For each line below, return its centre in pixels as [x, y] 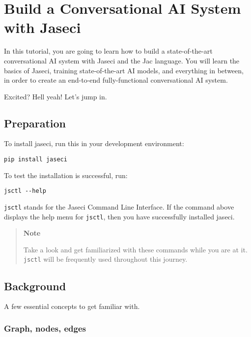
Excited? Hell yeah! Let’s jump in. [56, 96]
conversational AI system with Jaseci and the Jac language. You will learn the [122, 60]
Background [35, 286]
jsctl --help [25, 191]
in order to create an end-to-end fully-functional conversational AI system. [116, 80]
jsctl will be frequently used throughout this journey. [105, 259]
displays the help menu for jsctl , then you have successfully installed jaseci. [119, 216]
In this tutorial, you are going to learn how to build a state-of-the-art [108, 51]
